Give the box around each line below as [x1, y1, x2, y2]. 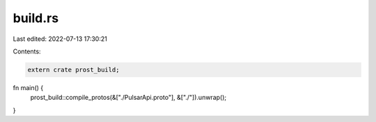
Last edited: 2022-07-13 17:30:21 [13, 35, 107, 43]
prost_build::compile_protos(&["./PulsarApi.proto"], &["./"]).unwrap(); [30, 94, 227, 102]
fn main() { [13, 83, 44, 91]
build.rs [13, 10, 59, 26]
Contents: [13, 47, 41, 55]
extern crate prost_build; [27, 66, 120, 73]
